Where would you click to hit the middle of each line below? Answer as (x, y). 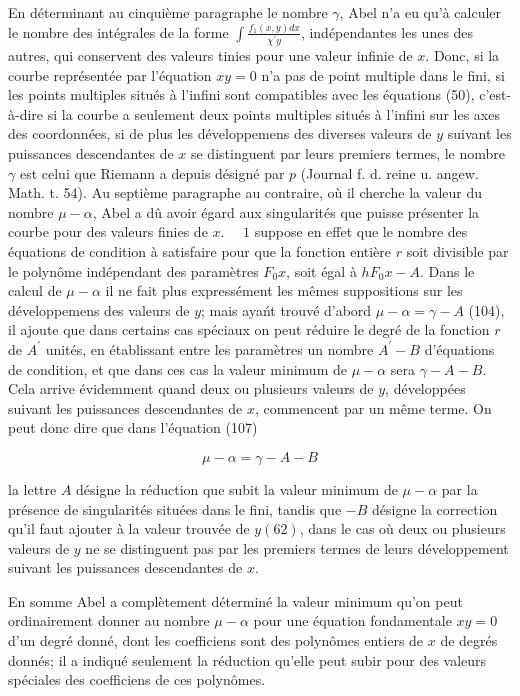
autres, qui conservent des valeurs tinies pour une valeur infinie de (210, 55)
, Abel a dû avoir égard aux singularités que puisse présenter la (286, 211)
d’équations (459, 348)
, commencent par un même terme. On (373, 407)
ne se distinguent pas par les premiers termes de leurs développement (297, 547)
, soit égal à (321, 270)
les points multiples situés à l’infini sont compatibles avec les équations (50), (241, 94)
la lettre (32, 488)
